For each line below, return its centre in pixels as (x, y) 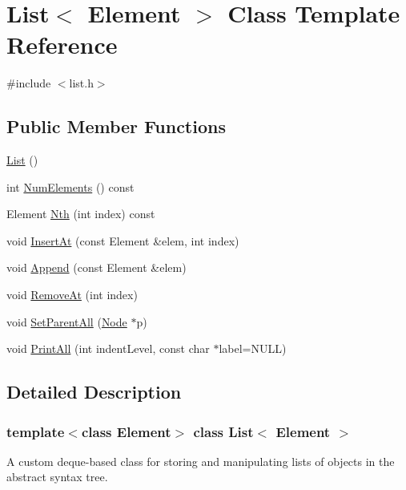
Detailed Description (94, 392)
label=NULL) (253, 348)
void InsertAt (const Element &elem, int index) (123, 240)
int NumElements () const (70, 186)
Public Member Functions (116, 126)
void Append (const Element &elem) (96, 267)
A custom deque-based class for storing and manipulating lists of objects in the (201, 461)
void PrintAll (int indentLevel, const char (108, 348)
